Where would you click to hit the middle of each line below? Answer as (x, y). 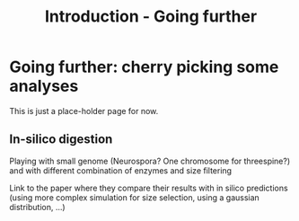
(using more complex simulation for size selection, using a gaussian (135, 197)
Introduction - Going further (151, 17)
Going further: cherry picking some (144, 67)
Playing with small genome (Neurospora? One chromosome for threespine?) (150, 161)
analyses (44, 86)
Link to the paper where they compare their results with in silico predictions (149, 188)
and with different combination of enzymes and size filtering (120, 170)
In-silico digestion (61, 140)
